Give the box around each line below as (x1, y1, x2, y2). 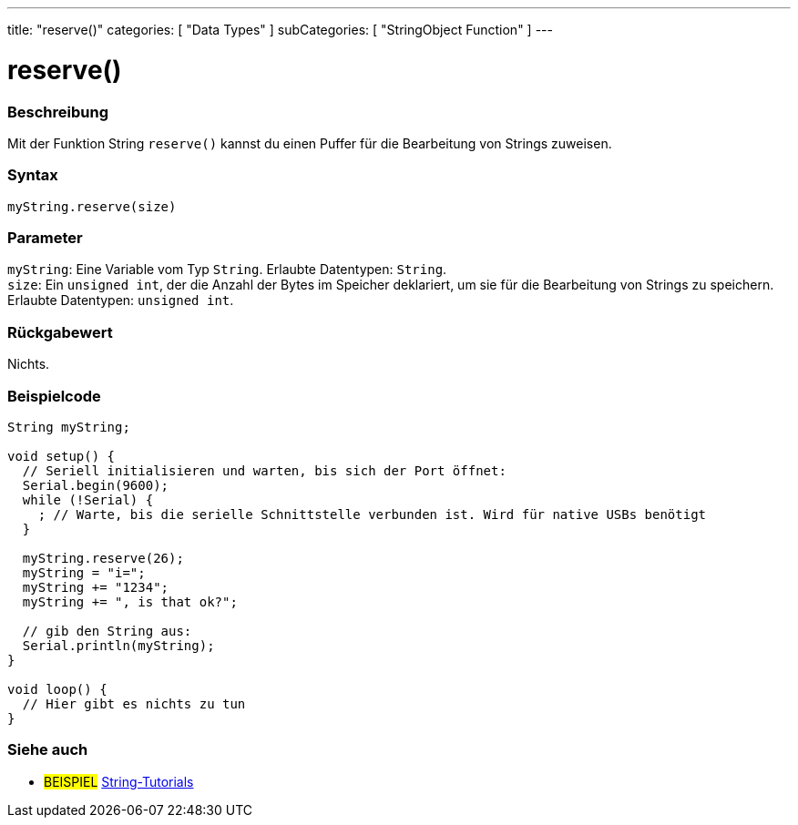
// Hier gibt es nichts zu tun (22, 696, 246, 711)
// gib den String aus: (22, 623, 192, 638)
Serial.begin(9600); (22, 477, 169, 493)
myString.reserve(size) (7, 199, 177, 214)
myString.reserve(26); (22, 550, 184, 565)
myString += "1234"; (22, 579, 169, 595)
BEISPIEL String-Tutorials (44, 773, 194, 789)
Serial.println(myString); (22, 637, 215, 653)
